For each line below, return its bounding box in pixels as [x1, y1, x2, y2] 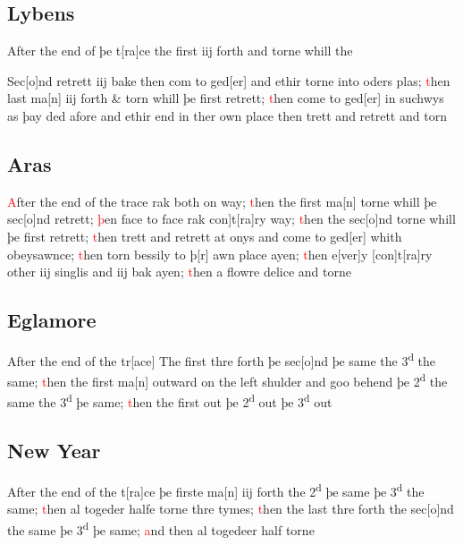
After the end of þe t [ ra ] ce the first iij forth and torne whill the [7, 41, 353, 60]
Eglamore [7, 306, 97, 334]
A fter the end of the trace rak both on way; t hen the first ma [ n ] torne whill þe [7, 192, 437, 210]
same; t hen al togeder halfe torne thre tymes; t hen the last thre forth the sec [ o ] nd [7, 499, 454, 518]
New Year [7, 437, 101, 464]
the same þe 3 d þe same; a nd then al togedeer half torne [7, 517, 315, 539]
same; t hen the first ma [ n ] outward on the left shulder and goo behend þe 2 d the [7, 370, 448, 390]
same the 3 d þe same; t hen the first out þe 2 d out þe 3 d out [7, 390, 333, 412]
